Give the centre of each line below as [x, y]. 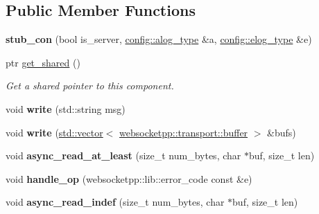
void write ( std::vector [54, 132]
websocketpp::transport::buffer [184, 132]
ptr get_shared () [43, 62]
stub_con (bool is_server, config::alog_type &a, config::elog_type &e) [159, 39]
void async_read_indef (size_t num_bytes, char [115, 202]
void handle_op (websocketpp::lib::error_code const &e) [129, 178]
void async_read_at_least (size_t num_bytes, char [123, 155]
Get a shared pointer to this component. [90, 86]
